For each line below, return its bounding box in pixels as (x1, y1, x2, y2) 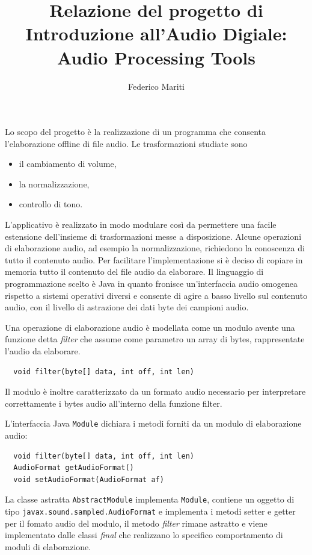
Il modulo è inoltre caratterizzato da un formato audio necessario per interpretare (5, 385, 306, 398)
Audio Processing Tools (57, 45, 255, 69)
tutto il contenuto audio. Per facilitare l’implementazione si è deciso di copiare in (5, 253, 303, 266)
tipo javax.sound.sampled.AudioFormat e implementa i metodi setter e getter (5, 505, 296, 518)
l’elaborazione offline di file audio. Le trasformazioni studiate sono (5, 137, 248, 149)
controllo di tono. (19, 198, 83, 210)
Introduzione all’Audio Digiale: (25, 21, 287, 46)
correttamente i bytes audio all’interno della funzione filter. (5, 397, 222, 409)
